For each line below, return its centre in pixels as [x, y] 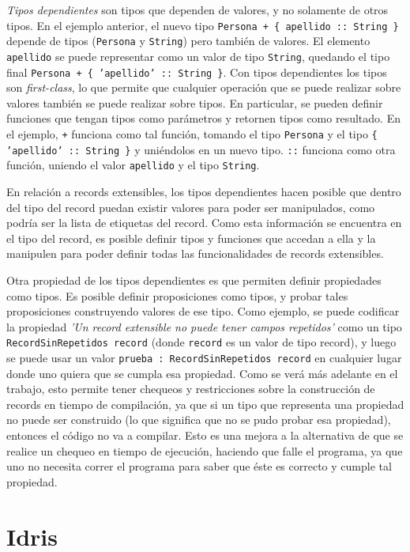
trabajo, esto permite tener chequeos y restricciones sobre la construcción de [191, 389]
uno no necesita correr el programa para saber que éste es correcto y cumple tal [199, 466]
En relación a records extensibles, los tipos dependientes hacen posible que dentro [204, 191]
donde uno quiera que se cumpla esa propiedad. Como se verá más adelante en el [202, 373]
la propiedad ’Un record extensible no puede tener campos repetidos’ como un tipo [204, 326]
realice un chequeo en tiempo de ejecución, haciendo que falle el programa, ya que [205, 450]
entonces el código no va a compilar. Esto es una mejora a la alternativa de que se [205, 435]
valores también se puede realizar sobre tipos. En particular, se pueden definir [195, 102]
